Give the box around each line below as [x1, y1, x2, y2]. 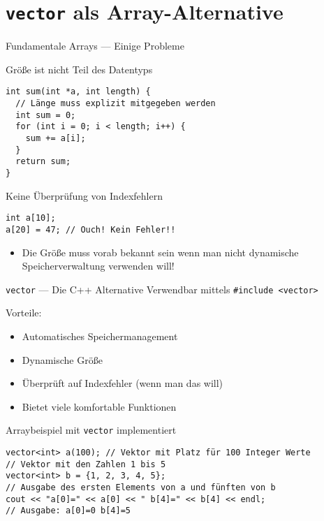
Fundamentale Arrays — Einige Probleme [6, 38, 184, 53]
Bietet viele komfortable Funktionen [22, 399, 177, 413]
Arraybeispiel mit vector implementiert [6, 423, 177, 437]
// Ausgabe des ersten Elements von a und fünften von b [6, 483, 276, 493]
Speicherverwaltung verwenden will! [22, 258, 175, 273]
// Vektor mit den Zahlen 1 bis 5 [6, 459, 166, 469]
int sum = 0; [15, 110, 76, 120]
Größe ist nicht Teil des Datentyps [6, 61, 153, 76]
